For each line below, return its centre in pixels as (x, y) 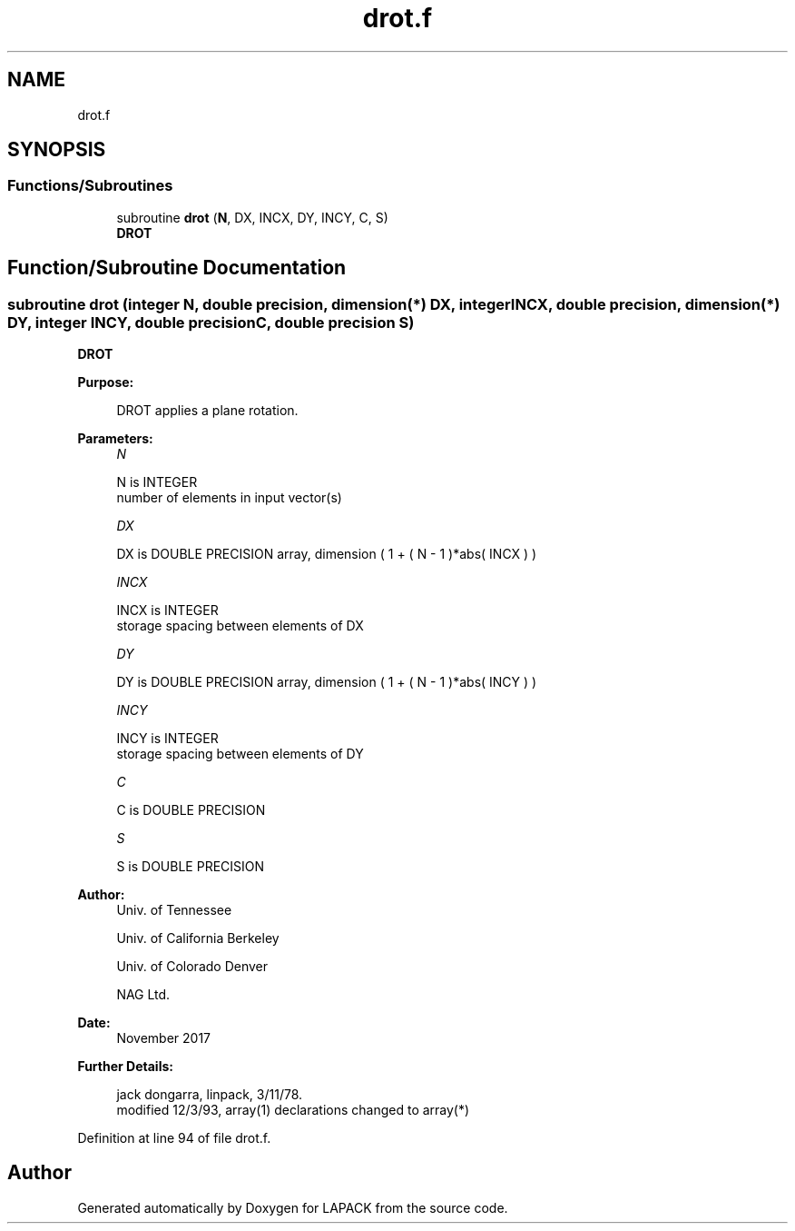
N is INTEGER (157, 482)
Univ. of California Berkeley (198, 938)
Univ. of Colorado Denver (192, 967)
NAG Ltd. (143, 995)
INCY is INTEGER (167, 739)
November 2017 (164, 1038)
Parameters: (115, 439)
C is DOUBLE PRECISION (191, 810)
